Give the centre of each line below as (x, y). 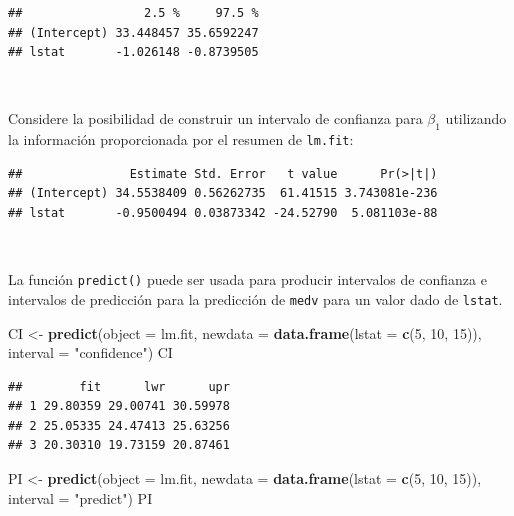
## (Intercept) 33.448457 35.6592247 (133, 32)
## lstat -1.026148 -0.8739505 (133, 52)
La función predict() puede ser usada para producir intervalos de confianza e (247, 279)
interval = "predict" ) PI (80, 497)
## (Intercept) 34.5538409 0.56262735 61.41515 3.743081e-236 (223, 193)
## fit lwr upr (119, 386)
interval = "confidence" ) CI (90, 352)
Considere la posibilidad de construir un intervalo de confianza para (215, 118)
